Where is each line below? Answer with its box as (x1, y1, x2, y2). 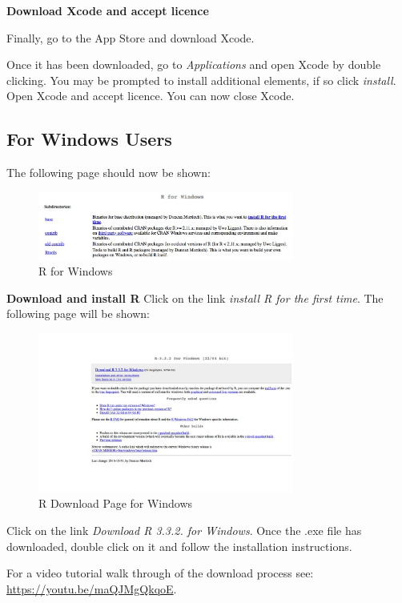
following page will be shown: (6, 305, 150, 322)
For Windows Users (6, 127, 172, 151)
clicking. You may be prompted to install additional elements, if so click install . (6, 71, 396, 88)
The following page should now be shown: (6, 164, 211, 181)
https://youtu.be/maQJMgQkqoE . (6, 580, 177, 597)
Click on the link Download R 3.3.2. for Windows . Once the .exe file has (6, 521, 362, 538)
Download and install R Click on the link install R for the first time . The (6, 289, 384, 306)
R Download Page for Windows (38, 495, 193, 512)
